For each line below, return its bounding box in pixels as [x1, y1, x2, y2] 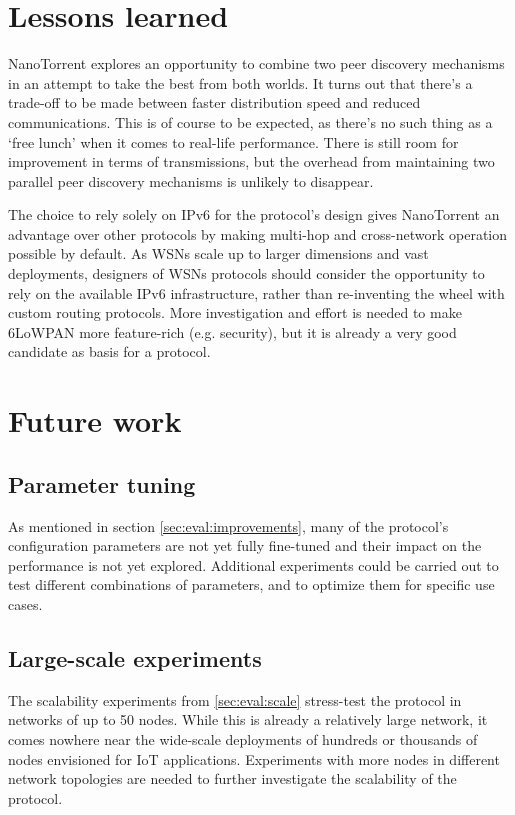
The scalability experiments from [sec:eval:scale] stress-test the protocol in [8, 689, 462, 710]
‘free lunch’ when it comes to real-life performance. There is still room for [8, 131, 459, 152]
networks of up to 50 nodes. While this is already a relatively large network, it [8, 709, 488, 730]
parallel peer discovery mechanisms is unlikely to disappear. [8, 170, 374, 191]
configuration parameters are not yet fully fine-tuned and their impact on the [8, 535, 482, 556]
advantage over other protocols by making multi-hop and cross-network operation [8, 223, 508, 244]
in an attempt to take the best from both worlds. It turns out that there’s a [8, 72, 473, 93]
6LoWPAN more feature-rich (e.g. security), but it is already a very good [8, 321, 457, 342]
